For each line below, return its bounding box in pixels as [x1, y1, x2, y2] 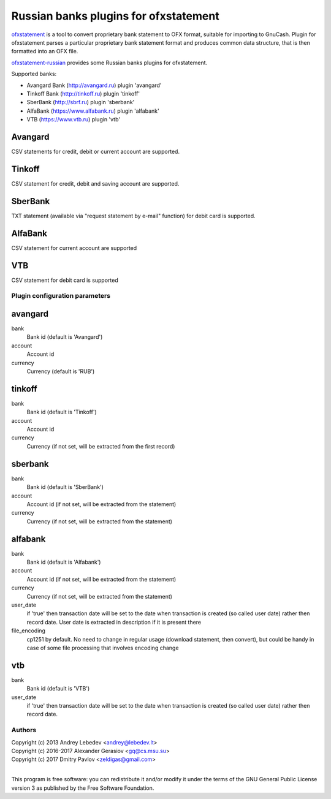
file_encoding [11, 627, 46, 634]
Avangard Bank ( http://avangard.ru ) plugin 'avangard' [26, 81, 162, 89]
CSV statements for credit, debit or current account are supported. [11, 148, 180, 155]
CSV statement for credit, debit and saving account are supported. [11, 180, 180, 187]
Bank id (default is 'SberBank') [26, 483, 104, 491]
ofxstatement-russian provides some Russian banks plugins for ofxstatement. [11, 59, 208, 66]
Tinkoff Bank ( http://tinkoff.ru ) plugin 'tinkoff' [26, 89, 140, 97]
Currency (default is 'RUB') [26, 368, 95, 375]
